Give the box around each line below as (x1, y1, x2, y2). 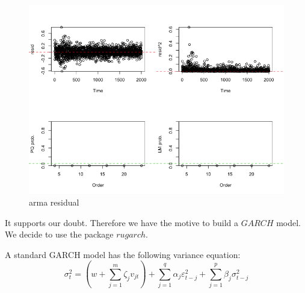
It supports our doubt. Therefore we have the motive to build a (5, 216, 239, 228)
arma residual (29, 196, 79, 209)
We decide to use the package (5, 228, 114, 241)
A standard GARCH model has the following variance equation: (5, 248, 241, 260)
